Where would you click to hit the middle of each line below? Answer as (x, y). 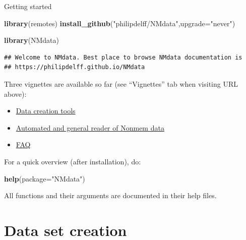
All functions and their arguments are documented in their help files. (110, 195)
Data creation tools (46, 111)
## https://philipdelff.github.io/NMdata (75, 67)
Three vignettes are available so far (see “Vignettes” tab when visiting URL (121, 83)
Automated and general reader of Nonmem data (90, 127)
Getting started (28, 6)
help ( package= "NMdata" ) (45, 178)
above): (15, 94)
